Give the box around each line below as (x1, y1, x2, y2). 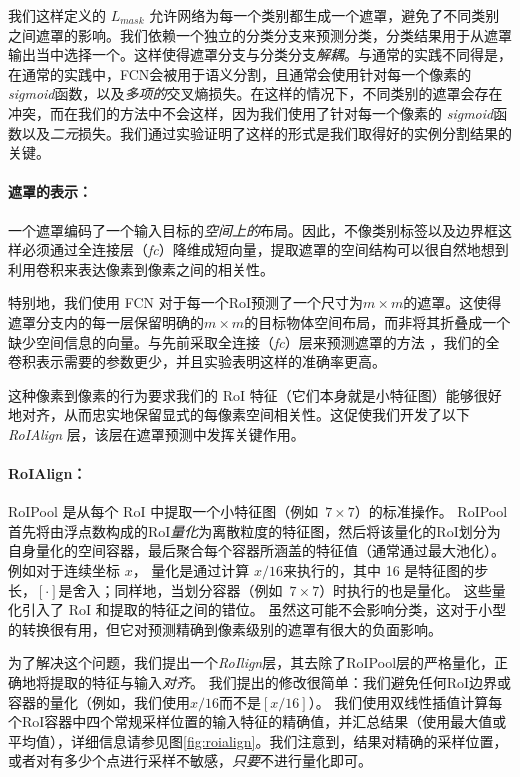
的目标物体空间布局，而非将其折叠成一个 (244, 311, 511, 332)
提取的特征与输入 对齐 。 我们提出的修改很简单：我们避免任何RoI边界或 (49, 672, 512, 693)
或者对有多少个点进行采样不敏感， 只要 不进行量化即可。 (8, 750, 372, 771)
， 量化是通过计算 (132, 560, 250, 581)
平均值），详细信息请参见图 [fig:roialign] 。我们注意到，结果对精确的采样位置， (8, 730, 508, 751)
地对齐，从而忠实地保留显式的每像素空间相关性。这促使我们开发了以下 (8, 404, 470, 425)
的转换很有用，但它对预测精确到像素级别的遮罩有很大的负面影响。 (8, 618, 442, 639)
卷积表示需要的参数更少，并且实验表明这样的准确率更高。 (8, 351, 386, 372)
